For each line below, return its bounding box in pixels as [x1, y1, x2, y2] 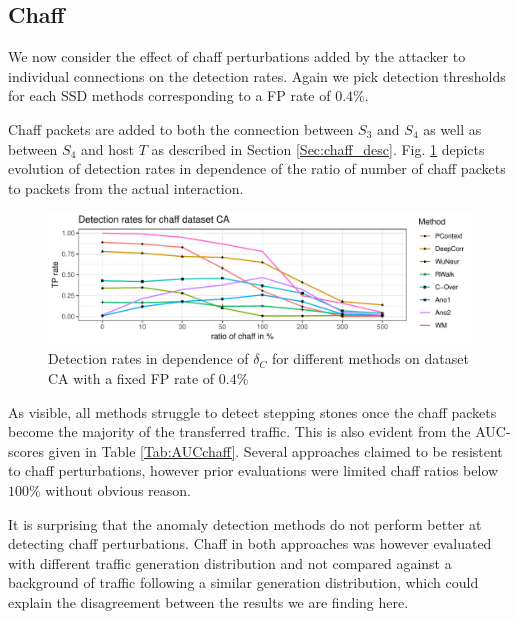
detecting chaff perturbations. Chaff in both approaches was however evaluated [8, 533, 492, 554]
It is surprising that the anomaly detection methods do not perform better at [8, 513, 482, 534]
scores [8, 440, 44, 461]
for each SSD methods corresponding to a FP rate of [8, 85, 331, 106]
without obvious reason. [45, 480, 191, 501]
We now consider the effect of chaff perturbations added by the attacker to [8, 46, 466, 67]
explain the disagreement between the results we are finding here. [8, 591, 409, 612]
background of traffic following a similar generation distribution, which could [8, 572, 479, 593]
